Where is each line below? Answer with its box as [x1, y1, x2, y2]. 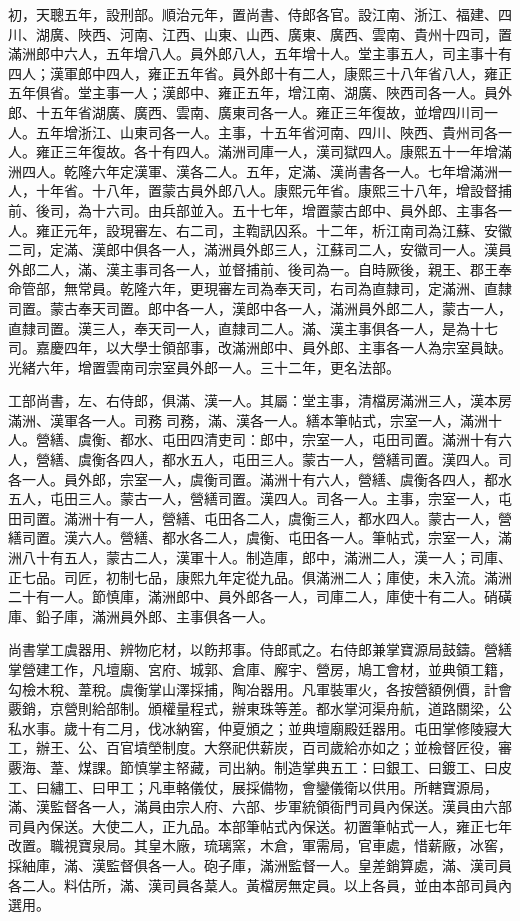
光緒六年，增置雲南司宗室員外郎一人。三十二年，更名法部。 [8, 356, 400, 377]
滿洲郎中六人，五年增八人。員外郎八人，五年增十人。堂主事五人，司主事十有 [8, 43, 512, 64]
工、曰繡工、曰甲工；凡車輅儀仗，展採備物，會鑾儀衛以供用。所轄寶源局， [8, 776, 498, 797]
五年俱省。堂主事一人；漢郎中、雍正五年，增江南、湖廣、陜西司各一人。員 [8, 82, 498, 103]
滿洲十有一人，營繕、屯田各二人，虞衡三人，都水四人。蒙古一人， [63, 507, 498, 528]
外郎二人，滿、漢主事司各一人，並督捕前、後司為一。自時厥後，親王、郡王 [8, 258, 498, 279]
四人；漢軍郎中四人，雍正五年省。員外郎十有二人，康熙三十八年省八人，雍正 [8, 62, 512, 83]
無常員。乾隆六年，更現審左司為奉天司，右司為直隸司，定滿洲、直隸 [63, 278, 512, 299]
